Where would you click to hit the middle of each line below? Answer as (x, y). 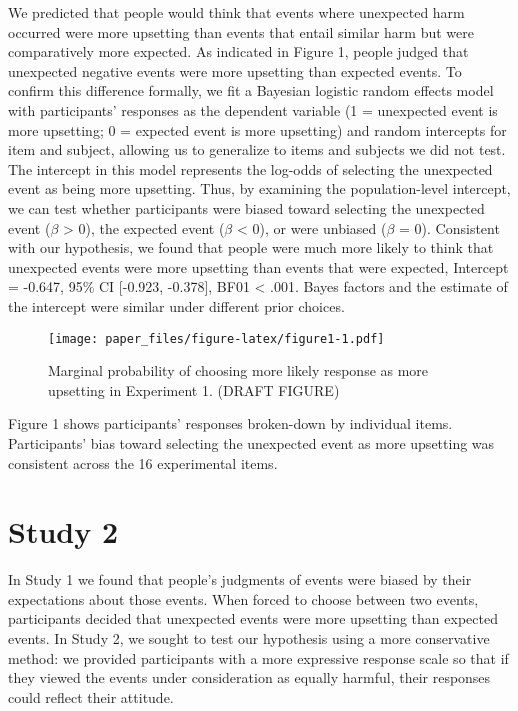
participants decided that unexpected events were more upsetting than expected (253, 618)
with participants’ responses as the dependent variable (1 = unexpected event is (253, 109)
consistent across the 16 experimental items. (143, 462)
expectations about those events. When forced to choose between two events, (243, 598)
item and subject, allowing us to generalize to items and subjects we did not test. (257, 149)
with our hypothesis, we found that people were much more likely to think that (251, 247)
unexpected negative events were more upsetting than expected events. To (235, 70)
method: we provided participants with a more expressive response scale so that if (258, 657)
